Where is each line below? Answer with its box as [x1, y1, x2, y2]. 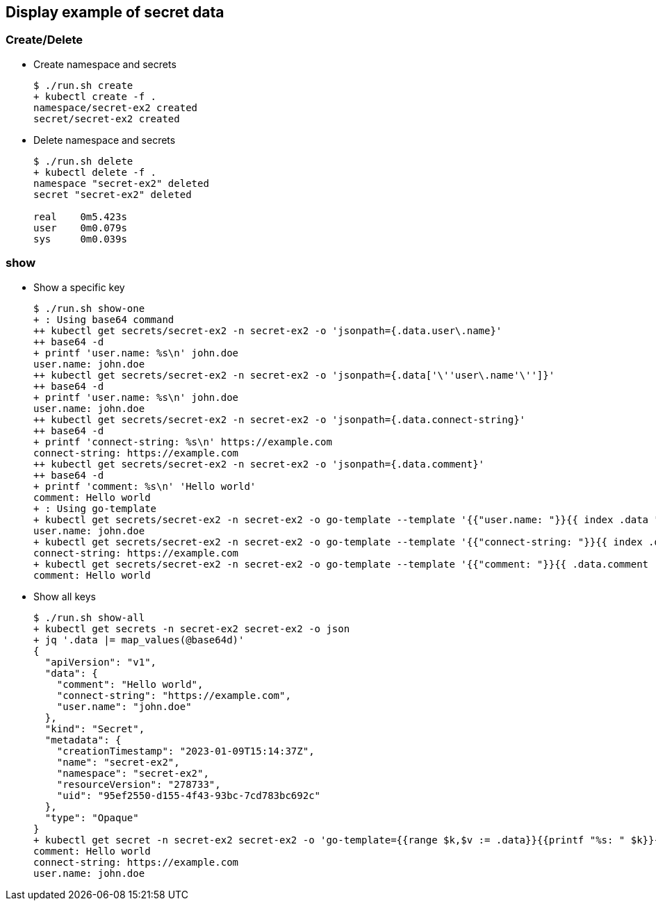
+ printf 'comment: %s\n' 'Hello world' [33, 480, 256, 492]
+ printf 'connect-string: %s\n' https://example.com [33, 436, 332, 447]
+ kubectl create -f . [33, 90, 157, 102]
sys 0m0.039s [33, 233, 127, 245]
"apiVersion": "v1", [44, 656, 157, 668]
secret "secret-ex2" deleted [33, 188, 192, 200]
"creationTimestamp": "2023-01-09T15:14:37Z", [56, 745, 315, 757]
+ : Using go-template [33, 502, 157, 514]
